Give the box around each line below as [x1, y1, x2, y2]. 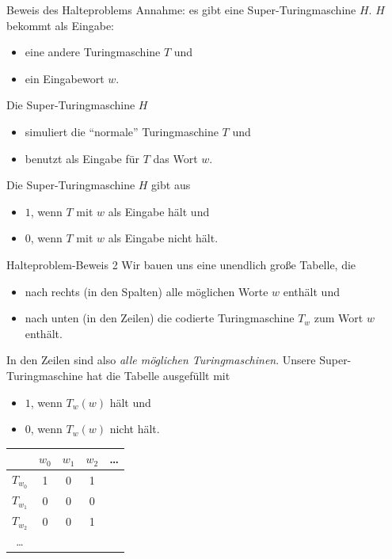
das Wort [153, 150, 198, 166]
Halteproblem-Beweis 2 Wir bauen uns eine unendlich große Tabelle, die [6, 256, 356, 272]
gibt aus [151, 177, 191, 193]
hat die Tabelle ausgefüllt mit [86, 367, 230, 383]
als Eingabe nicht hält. [108, 230, 219, 246]
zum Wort [314, 310, 363, 326]
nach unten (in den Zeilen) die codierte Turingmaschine [25, 310, 295, 326]
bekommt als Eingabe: [6, 17, 114, 33]
